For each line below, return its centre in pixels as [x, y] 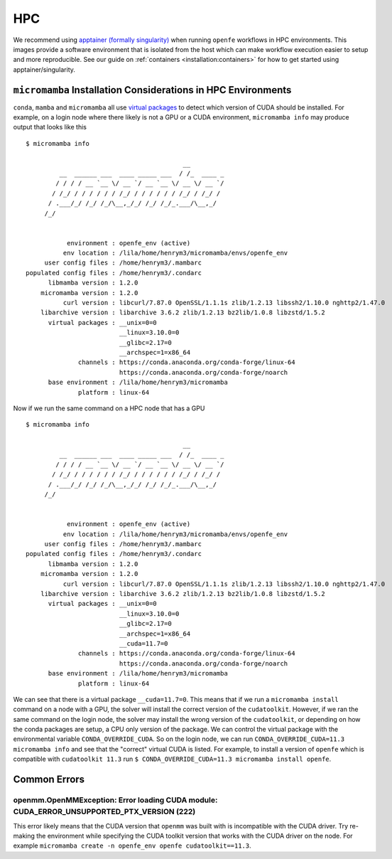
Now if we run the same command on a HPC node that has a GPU [109, 408]
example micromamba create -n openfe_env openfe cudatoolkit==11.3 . [132, 845]
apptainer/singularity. [44, 69]
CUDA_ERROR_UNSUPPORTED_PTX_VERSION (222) [104, 812]
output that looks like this [50, 127]
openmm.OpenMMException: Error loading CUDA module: [115, 800]
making [24, 836]
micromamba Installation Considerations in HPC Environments [152, 90]
